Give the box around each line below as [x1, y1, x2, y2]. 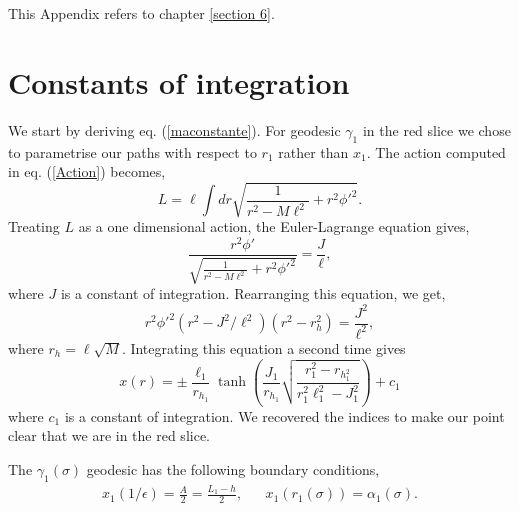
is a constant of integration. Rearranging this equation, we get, [60, 283, 446, 304]
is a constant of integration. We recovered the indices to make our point [64, 405, 505, 426]
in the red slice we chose [362, 119, 511, 140]
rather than [278, 141, 349, 162]
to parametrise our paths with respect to [8, 141, 257, 162]
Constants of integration [8, 61, 350, 102]
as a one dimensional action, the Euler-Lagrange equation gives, [78, 216, 470, 237]
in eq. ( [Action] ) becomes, [8, 161, 166, 182]
